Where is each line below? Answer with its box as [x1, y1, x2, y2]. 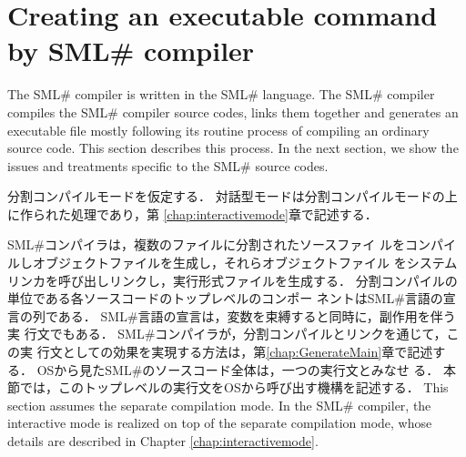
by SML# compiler [7, 32, 255, 69]
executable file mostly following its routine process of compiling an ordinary [7, 120, 430, 139]
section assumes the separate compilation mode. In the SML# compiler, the [7, 395, 431, 414]
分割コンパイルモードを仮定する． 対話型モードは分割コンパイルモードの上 [7, 187, 458, 206]
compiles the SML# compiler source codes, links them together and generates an [7, 102, 459, 121]
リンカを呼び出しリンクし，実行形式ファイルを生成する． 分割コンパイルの [7, 270, 458, 289]
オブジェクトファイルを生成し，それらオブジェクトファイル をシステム [32, 253, 458, 272]
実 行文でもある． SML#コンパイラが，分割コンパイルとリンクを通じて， [7, 324, 447, 343]
